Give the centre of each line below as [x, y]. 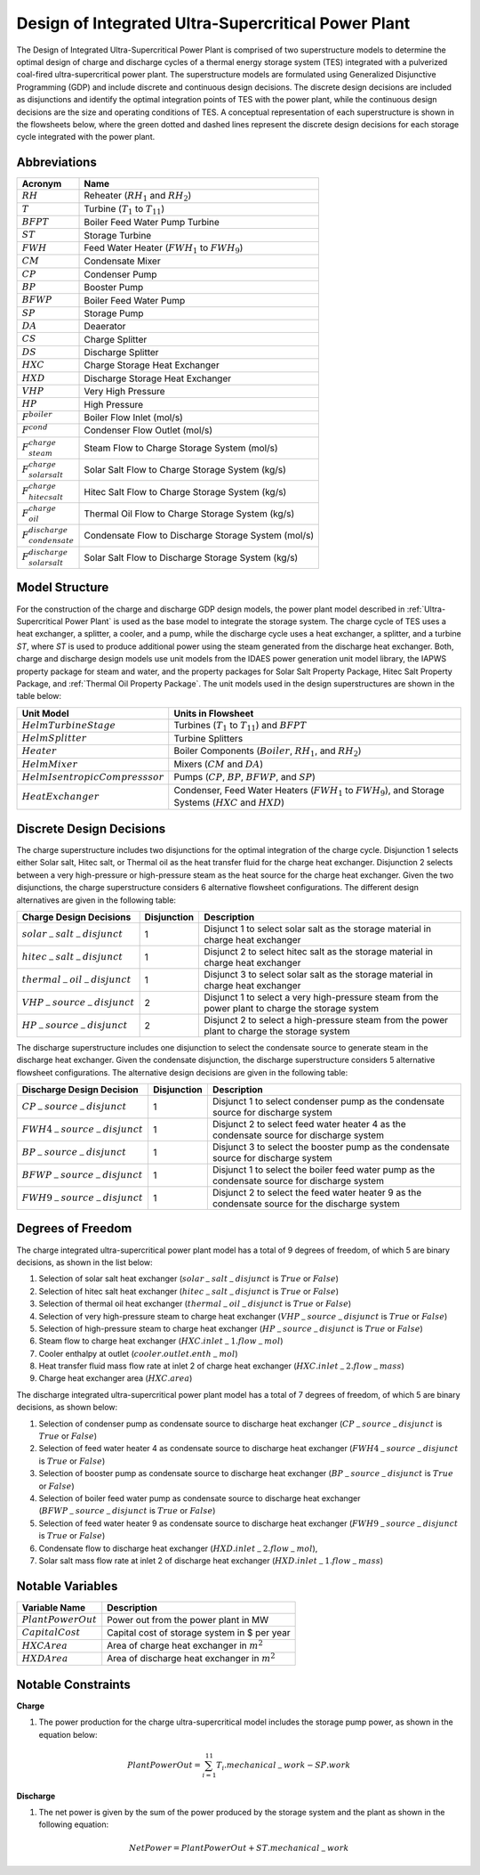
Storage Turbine [118, 235]
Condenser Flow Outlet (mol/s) [148, 430]
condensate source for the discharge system [306, 1204]
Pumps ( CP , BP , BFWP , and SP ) [244, 777]
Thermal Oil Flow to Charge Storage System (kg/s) [189, 514]
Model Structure [63, 588]
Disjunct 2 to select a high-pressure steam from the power [326, 1019]
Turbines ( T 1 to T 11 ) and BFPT [240, 726]
